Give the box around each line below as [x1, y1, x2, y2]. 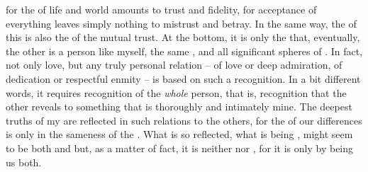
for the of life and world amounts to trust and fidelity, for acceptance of [6, 2, 317, 16]
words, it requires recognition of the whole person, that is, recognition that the [6, 85, 347, 100]
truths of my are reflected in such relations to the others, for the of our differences [6, 113, 362, 127]
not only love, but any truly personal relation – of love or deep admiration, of [6, 57, 342, 72]
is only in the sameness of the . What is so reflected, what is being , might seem [6, 127, 353, 142]
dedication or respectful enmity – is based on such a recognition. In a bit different [6, 71, 361, 86]
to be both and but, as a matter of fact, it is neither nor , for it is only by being [6, 140, 354, 155]
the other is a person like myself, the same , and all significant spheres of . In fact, [6, 43, 363, 58]
